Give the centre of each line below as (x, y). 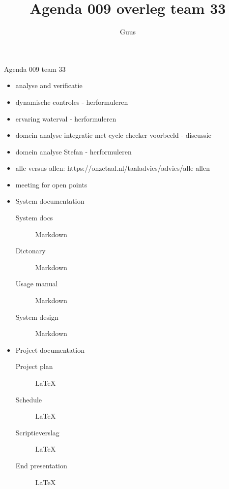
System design (37, 317)
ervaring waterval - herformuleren (66, 118)
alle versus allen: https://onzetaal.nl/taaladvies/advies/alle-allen (113, 168)
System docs (34, 218)
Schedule (29, 399)
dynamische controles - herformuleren (72, 102)
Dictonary (30, 251)
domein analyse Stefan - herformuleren (73, 151)
